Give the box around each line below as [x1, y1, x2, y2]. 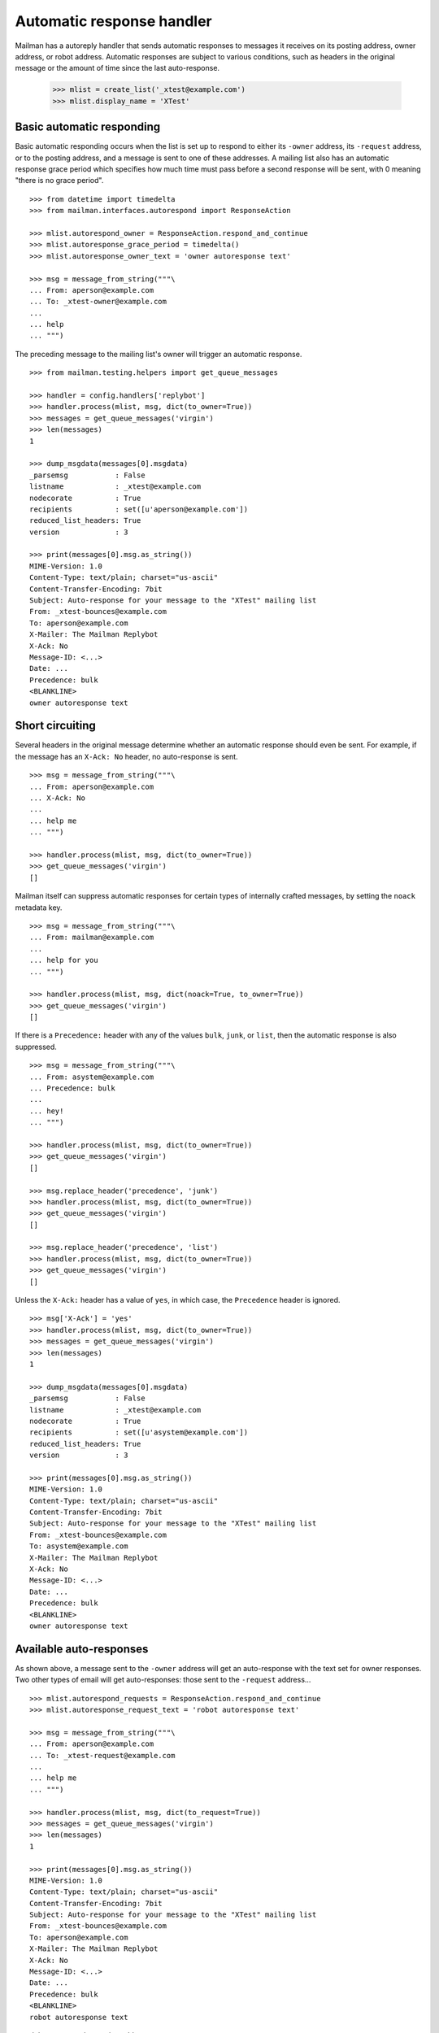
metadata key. [15, 903, 63, 912]
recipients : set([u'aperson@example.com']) [29, 504, 248, 514]
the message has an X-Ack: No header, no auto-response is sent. [15, 751, 239, 761]
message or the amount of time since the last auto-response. [15, 63, 219, 73]
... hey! [29, 1106, 64, 1116]
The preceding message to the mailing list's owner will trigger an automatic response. [15, 349, 302, 359]
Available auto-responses [15, 1642, 149, 1656]
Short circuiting [15, 719, 97, 733]
